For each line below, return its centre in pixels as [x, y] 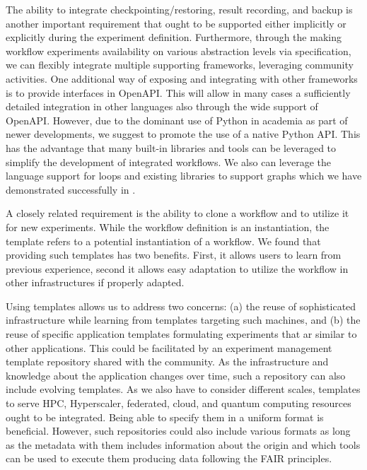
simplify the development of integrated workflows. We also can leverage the [168, 161]
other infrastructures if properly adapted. [95, 282]
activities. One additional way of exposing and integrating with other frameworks [182, 78]
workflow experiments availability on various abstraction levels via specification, [179, 51]
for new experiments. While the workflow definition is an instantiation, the [168, 227]
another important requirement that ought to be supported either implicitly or [176, 23]
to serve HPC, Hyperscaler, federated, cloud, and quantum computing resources [179, 403]
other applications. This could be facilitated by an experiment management [169, 347]
